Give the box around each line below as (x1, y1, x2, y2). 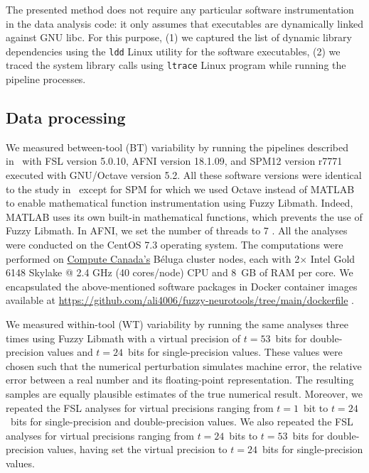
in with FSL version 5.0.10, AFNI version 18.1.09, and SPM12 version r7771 (6, 153, 343, 168)
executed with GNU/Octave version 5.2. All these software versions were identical (6, 168, 362, 183)
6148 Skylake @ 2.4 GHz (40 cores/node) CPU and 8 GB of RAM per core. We (6, 265, 353, 280)
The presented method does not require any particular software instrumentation (6, 2, 354, 16)
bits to (229, 428, 258, 442)
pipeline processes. (6, 72, 86, 87)
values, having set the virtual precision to (47, 442, 228, 457)
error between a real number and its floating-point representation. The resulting (6, 372, 354, 387)
